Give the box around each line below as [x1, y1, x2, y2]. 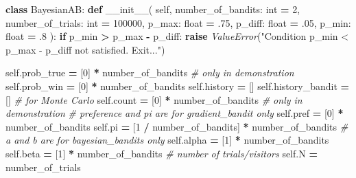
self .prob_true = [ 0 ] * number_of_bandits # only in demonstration [5, 65, 294, 80]
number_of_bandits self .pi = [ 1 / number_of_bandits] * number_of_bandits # [5, 119, 348, 133]
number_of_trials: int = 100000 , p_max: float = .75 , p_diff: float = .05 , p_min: [5, 15, 351, 30]
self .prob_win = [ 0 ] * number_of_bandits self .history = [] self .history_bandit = [5, 78, 350, 93]
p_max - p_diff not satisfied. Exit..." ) [5, 42, 165, 56]
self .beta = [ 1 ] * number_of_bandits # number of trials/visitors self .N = [5, 146, 318, 160]
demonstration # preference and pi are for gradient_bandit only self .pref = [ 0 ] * [5, 106, 344, 120]
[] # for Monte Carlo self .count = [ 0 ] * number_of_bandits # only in [5, 92, 302, 107]
